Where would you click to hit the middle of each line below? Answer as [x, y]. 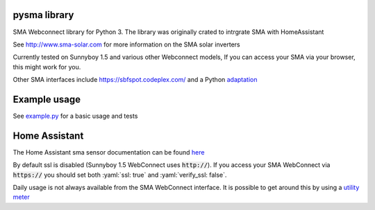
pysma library [43, 15]
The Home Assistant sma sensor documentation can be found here [109, 152]
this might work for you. [47, 67]
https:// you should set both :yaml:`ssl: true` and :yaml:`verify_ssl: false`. [120, 175]
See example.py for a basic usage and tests [75, 116]
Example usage [47, 99]
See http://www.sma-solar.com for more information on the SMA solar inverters [126, 44]
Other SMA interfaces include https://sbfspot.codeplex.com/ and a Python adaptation [135, 80]
